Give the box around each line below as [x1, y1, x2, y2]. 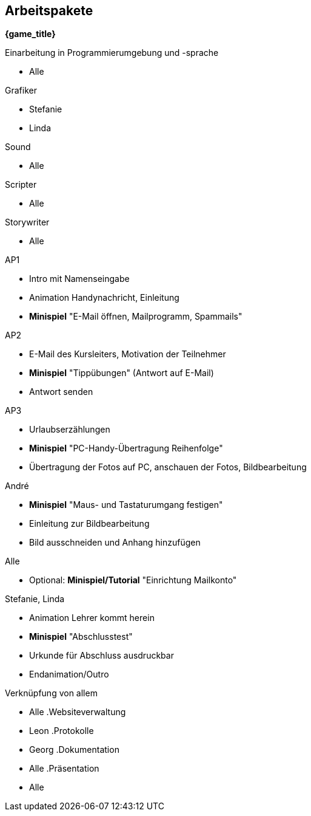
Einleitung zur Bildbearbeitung [29, 518, 150, 529]
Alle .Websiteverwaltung [29, 707, 126, 718]
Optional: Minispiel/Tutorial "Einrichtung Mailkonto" [29, 575, 237, 586]
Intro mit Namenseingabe [29, 273, 130, 284]
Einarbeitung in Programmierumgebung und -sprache [5, 47, 219, 58]
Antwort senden [29, 386, 93, 397]
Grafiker [5, 85, 37, 96]
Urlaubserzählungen [29, 424, 110, 435]
